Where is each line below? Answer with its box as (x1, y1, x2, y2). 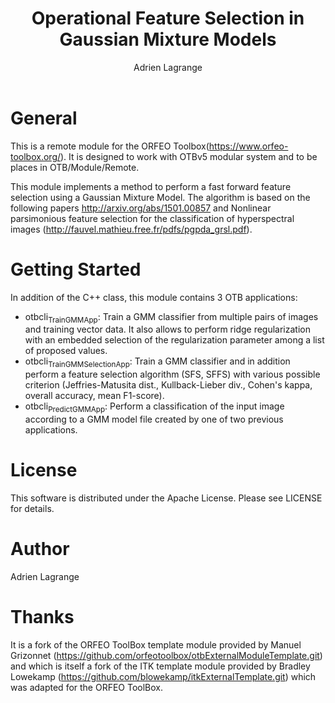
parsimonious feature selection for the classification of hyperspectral (10, 212, 295, 224)
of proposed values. (24, 345, 108, 357)
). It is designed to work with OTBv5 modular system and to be (60, 150, 318, 162)
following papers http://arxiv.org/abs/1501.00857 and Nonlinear (10, 202, 272, 214)
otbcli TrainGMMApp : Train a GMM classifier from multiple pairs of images (24, 310, 319, 325)
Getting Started (10, 258, 142, 281)
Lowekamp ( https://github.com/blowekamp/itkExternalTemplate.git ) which (10, 670, 317, 682)
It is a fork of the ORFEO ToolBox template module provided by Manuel (10, 638, 302, 651)
